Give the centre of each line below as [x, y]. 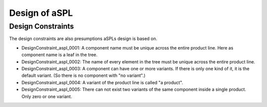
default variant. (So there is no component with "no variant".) [84, 76]
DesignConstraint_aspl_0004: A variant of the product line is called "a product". [102, 82]
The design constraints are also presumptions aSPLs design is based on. [83, 39]
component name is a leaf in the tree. [60, 55]
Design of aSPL [41, 13]
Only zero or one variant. [47, 96]
